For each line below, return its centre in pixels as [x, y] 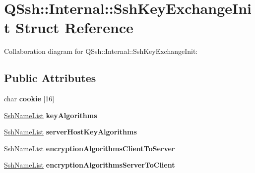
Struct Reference [74, 27]
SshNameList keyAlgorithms [51, 115]
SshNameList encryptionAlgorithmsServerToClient [90, 165]
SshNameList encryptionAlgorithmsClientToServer [90, 148]
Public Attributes [50, 78]
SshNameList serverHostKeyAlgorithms [70, 132]
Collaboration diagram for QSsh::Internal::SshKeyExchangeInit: [101, 51]
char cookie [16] [29, 99]
